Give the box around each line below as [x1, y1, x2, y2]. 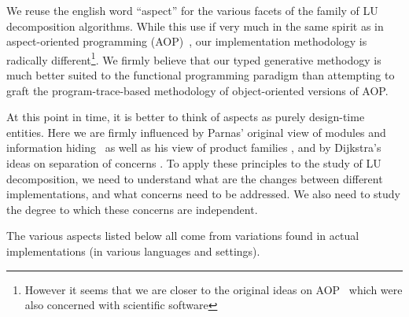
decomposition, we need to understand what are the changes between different [6, 170, 383, 186]
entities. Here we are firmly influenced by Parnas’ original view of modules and [6, 123, 386, 140]
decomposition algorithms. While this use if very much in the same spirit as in [6, 17, 384, 34]
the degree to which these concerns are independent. [6, 201, 258, 217]
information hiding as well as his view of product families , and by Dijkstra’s [6, 139, 381, 156]
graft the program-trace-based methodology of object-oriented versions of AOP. [6, 82, 389, 98]
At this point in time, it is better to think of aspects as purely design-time [6, 109, 365, 125]
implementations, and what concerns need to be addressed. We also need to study [6, 186, 401, 202]
